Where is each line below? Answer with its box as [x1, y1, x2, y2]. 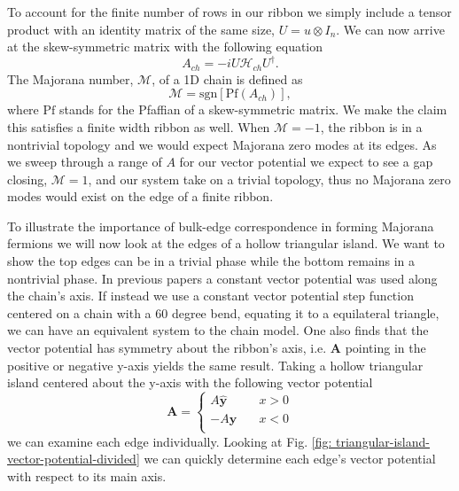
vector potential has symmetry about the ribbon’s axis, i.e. [7, 339, 327, 357]
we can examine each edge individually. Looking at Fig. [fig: [7, 432, 332, 450]
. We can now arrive [336, 19, 445, 38]
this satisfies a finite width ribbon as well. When [7, 117, 270, 136]
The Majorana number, [7, 69, 134, 88]
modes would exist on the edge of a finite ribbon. [7, 187, 274, 206]
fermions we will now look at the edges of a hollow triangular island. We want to [7, 234, 445, 253]
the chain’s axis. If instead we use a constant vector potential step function [7, 286, 414, 305]
